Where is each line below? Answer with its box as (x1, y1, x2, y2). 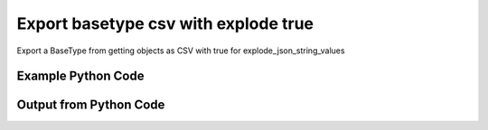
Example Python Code (16, 69, 145, 84)
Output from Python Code (16, 97, 165, 113)
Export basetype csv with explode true (16, 14, 314, 33)
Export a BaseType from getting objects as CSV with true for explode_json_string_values (16, 45, 345, 56)
